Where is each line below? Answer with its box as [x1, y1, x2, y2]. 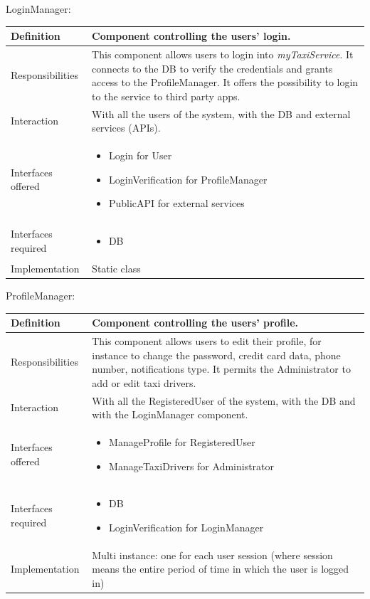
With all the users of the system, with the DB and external [92, 106, 351, 121]
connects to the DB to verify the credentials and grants [92, 60, 333, 75]
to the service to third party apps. [92, 88, 240, 103]
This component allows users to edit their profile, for [92, 333, 322, 348]
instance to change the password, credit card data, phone [92, 347, 341, 362]
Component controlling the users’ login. [92, 28, 291, 43]
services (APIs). [92, 120, 161, 135]
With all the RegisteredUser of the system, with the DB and [92, 393, 356, 408]
